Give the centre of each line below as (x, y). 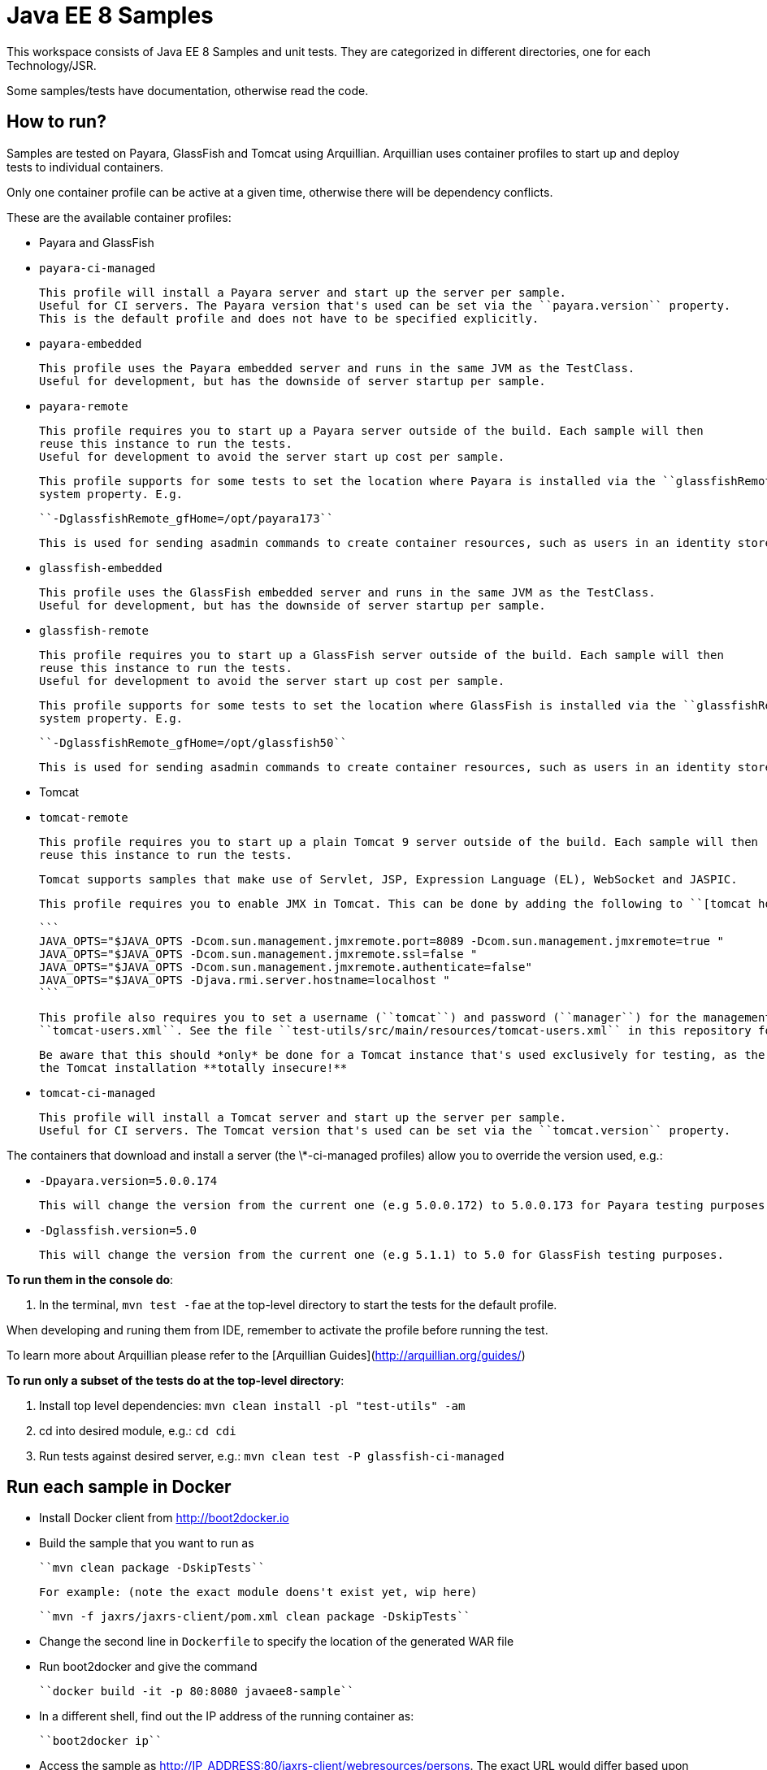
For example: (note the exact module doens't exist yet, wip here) (258, 1592)
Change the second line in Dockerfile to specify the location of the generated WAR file (277, 1642)
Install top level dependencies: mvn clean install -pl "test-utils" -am (252, 1405)
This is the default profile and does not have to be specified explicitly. (289, 318)
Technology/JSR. (52, 65)
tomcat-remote (84, 817)
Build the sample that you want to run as (147, 1543)
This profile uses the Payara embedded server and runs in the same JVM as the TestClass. (337, 368)
